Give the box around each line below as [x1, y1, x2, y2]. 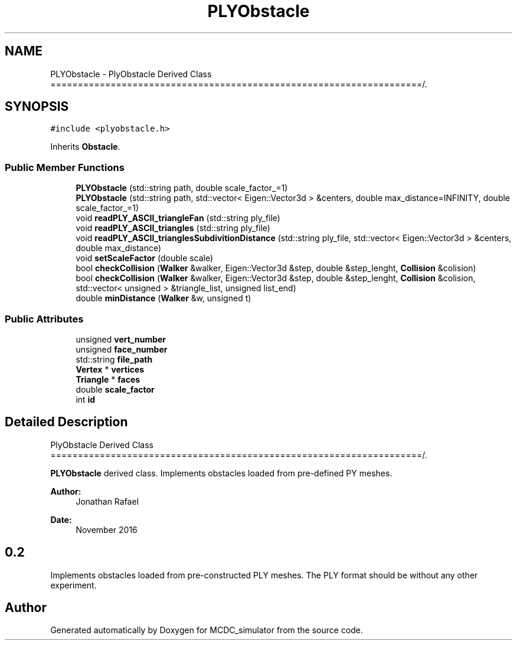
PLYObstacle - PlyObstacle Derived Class [50, 68, 212, 79]
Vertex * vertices [76, 364, 145, 374]
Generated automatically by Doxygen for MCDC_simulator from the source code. [50, 625, 364, 636]
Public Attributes [5, 312, 84, 325]
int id [76, 394, 96, 404]
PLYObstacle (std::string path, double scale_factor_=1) [76, 183, 288, 193]
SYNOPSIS [5, 99, 69, 114]
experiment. [50, 580, 97, 590]
